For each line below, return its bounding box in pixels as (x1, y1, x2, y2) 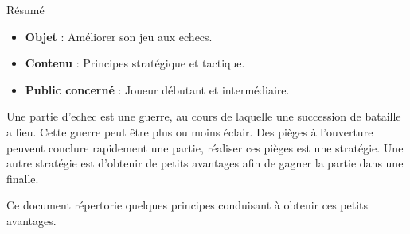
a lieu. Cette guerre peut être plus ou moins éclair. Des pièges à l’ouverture (6, 123, 373, 140)
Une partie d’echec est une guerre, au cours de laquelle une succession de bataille (6, 108, 401, 125)
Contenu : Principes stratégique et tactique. (25, 55, 245, 71)
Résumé (6, 2, 45, 17)
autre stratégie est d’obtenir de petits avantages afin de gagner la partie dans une (6, 155, 404, 171)
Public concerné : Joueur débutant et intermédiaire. (25, 81, 290, 98)
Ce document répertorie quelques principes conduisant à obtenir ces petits (6, 197, 369, 213)
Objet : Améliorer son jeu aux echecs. (25, 28, 213, 44)
